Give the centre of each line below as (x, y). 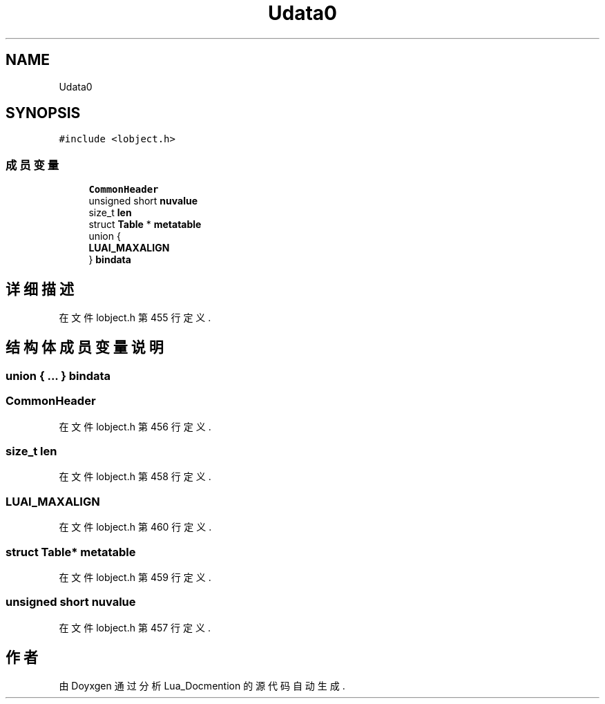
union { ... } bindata (58, 375)
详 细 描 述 (40, 289)
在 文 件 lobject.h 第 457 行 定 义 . (135, 627)
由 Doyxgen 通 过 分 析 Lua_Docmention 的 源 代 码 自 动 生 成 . (202, 686)
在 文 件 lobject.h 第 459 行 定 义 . (135, 577)
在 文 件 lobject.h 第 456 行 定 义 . (135, 426)
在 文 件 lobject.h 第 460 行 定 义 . (135, 527)
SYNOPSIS (43, 113)
